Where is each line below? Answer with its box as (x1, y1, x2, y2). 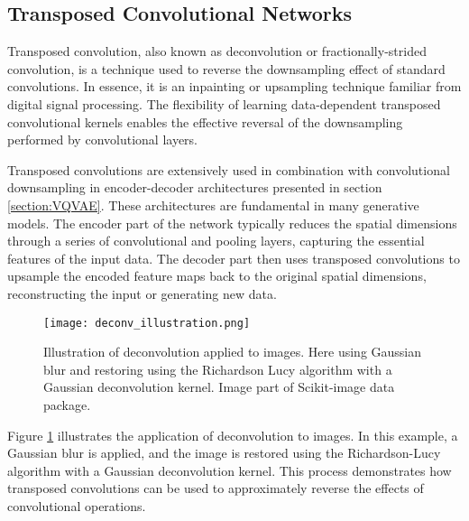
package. (43, 395, 91, 414)
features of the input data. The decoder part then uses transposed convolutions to (7, 248, 460, 267)
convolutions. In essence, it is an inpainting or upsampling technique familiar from (7, 77, 462, 96)
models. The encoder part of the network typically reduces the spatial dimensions (7, 213, 457, 232)
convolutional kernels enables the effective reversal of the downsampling (7, 112, 403, 131)
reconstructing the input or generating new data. (7, 284, 277, 302)
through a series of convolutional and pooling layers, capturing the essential (7, 231, 425, 250)
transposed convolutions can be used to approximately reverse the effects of (7, 479, 424, 498)
